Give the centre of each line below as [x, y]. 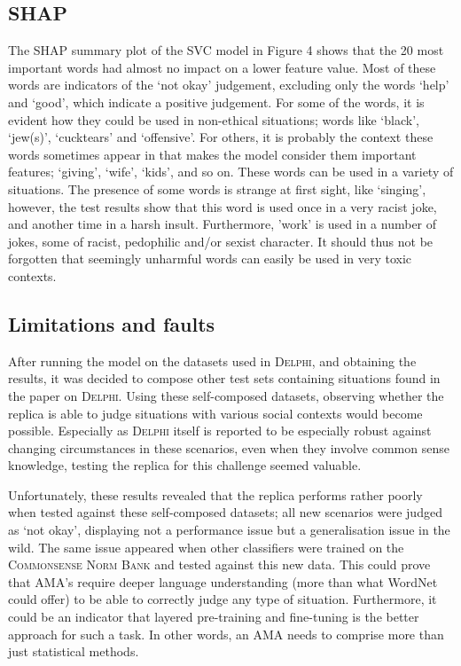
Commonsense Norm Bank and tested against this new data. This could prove [219, 564]
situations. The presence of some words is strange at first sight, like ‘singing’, [217, 188]
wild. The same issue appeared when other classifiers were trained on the [206, 547]
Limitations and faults [112, 323]
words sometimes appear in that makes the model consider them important [212, 154]
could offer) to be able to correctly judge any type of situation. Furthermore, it [223, 599]
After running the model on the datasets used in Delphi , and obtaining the [212, 360]
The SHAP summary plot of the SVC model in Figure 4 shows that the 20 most [226, 50]
